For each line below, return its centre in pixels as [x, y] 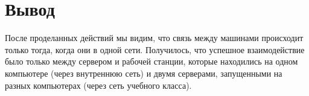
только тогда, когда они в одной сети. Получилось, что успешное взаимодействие [155, 49]
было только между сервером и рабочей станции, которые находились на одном [151, 61]
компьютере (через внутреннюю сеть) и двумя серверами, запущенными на [144, 73]
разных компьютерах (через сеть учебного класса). [98, 85]
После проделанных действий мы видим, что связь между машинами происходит [154, 38]
